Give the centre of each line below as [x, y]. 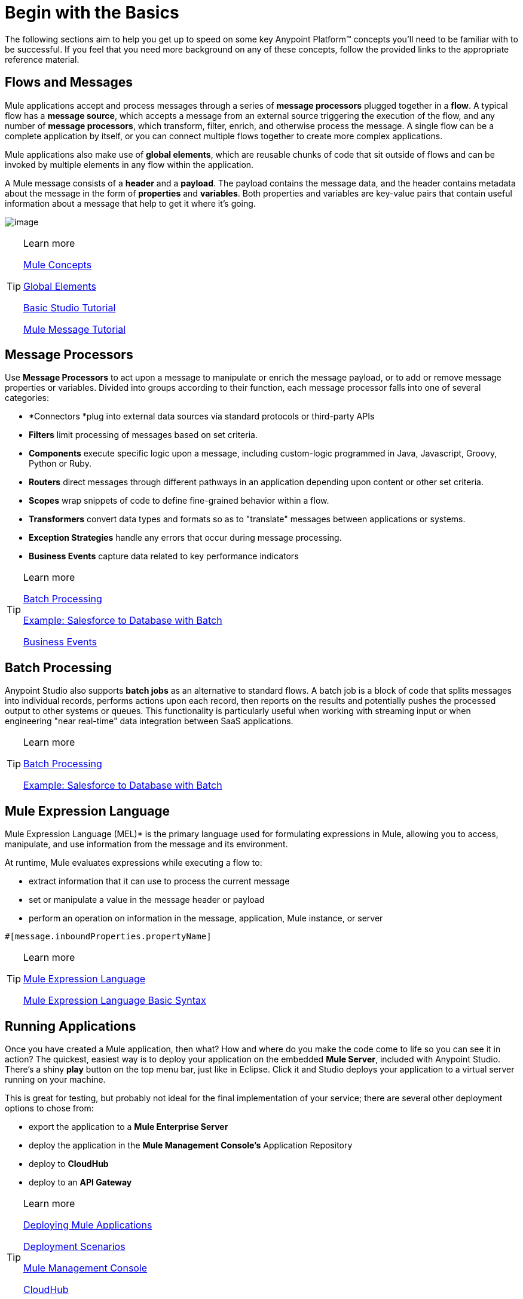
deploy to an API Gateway [80, 1182]
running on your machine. [55, 1079]
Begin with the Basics [92, 13]
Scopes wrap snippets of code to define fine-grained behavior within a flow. [179, 501]
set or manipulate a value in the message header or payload [147, 900]
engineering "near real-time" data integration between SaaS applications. [149, 721]
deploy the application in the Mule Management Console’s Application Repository [191, 1145]
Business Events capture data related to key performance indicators [164, 556]
